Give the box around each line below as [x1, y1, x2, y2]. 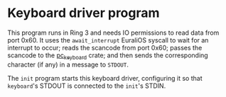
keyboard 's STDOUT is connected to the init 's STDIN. [7, 81, 166, 90]
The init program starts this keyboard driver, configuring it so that [7, 74, 203, 82]
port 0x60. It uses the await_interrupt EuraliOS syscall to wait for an [7, 35, 209, 44]
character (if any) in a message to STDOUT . [7, 60, 129, 69]
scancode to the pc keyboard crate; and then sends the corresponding [7, 51, 208, 61]
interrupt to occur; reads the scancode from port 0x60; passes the [7, 43, 203, 52]
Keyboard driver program [7, 5, 160, 21]
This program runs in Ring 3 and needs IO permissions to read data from [7, 28, 220, 37]
